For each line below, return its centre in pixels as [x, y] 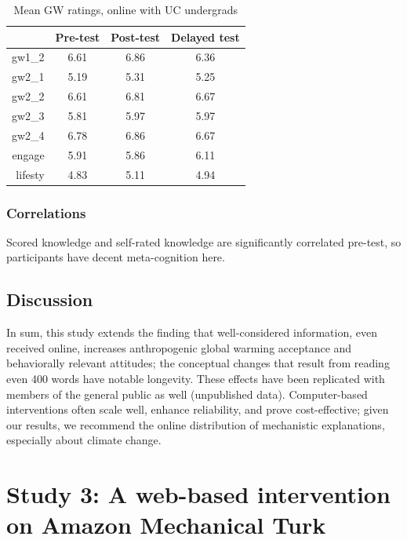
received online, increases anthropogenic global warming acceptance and [179, 347]
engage [28, 154]
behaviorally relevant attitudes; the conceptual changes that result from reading [198, 363]
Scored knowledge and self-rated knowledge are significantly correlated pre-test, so [204, 241]
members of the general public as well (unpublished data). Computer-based [187, 394]
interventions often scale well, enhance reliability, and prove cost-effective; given [198, 409]
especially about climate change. [84, 440]
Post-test [136, 36]
